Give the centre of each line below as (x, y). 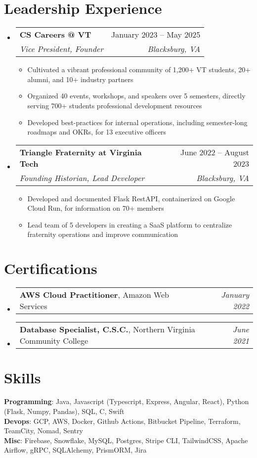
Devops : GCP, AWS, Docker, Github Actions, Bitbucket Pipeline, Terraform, (122, 421)
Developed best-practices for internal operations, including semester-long (137, 122)
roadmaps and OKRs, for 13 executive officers (97, 132)
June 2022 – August (215, 152)
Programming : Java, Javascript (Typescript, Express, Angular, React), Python (127, 401)
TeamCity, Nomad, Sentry (43, 431)
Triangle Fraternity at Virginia (81, 152)
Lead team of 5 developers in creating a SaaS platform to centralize (129, 224)
